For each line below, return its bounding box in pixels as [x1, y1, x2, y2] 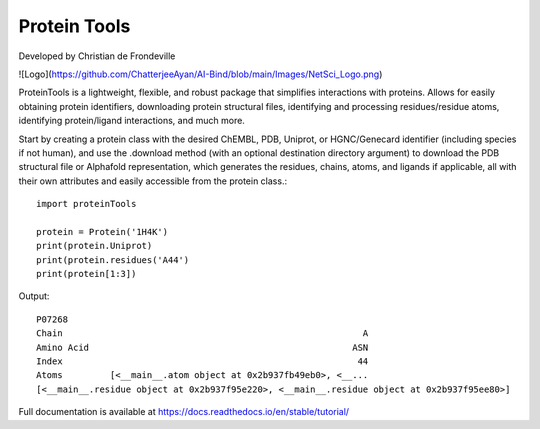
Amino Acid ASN [36, 341, 369, 353]
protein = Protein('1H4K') [36, 226, 169, 237]
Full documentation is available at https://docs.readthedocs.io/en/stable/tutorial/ [18, 406, 350, 418]
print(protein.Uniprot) [36, 240, 153, 252]
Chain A [36, 328, 369, 339]
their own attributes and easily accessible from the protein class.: [18, 175, 288, 187]
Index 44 [36, 355, 369, 367]
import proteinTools [36, 198, 137, 210]
